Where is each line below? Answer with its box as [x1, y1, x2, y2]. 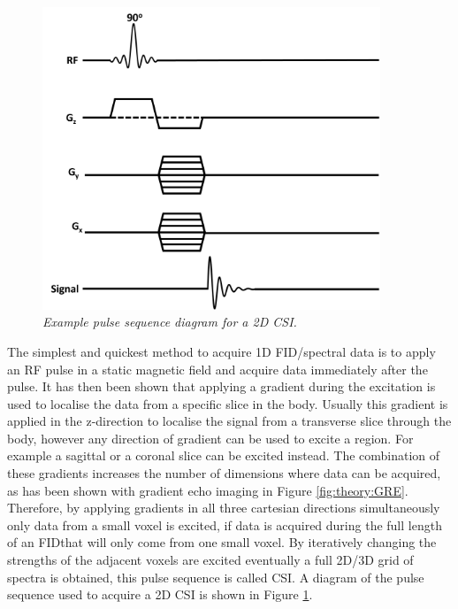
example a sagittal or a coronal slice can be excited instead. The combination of [7, 446, 440, 465]
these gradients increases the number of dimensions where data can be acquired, [7, 464, 441, 482]
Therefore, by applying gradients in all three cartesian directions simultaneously [7, 498, 440, 517]
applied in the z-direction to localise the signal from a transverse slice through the [7, 412, 452, 430]
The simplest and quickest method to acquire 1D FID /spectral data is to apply [7, 342, 436, 360]
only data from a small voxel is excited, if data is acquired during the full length [7, 515, 442, 534]
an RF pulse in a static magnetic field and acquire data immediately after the [7, 359, 428, 378]
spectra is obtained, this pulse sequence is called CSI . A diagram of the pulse [7, 567, 424, 586]
